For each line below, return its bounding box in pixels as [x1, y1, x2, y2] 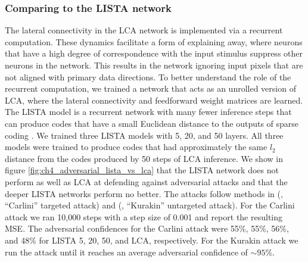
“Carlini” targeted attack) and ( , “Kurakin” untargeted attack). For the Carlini [5, 199, 295, 211]
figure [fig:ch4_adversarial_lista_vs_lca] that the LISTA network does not [5, 164, 279, 176]
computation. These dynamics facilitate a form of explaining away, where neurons [5, 35, 303, 48]
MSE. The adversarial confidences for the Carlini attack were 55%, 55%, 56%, [5, 222, 289, 235]
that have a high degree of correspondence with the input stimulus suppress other [5, 47, 303, 60]
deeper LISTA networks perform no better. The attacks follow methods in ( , [5, 187, 283, 199]
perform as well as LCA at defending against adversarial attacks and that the [5, 175, 288, 188]
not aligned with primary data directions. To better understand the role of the [5, 70, 291, 83]
